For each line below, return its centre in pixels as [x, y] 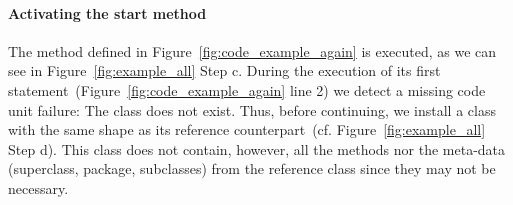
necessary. [38, 187]
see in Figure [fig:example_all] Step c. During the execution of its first [224, 70]
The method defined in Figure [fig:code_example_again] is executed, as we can [252, 50]
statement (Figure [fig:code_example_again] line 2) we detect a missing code [247, 89]
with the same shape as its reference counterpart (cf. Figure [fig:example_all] [247, 129]
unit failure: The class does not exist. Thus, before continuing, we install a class [252, 109]
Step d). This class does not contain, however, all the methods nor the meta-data [257, 148]
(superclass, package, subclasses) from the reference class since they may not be [252, 168]
